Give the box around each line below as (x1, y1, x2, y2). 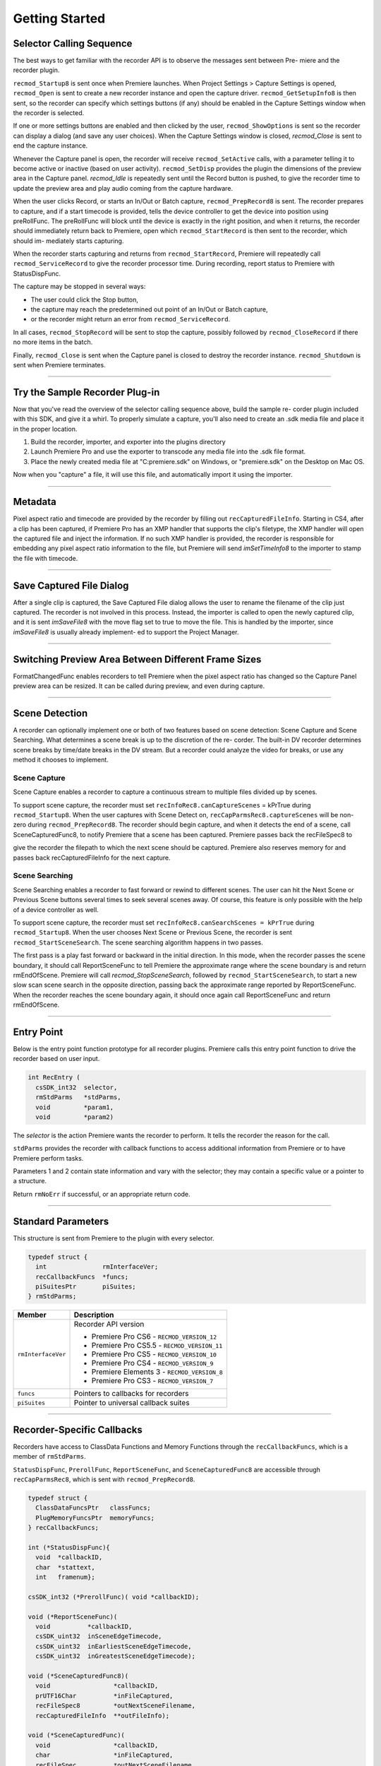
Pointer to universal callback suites (73, 1398, 190, 1408)
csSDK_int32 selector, (35, 1083, 118, 1091)
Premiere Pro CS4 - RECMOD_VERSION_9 (91, 1358, 214, 1368)
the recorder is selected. (13, 109, 85, 117)
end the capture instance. (13, 141, 88, 150)
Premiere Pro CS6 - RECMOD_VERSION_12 (91, 1332, 217, 1341)
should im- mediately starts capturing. (13, 237, 124, 245)
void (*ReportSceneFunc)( (28, 1613, 118, 1620)
